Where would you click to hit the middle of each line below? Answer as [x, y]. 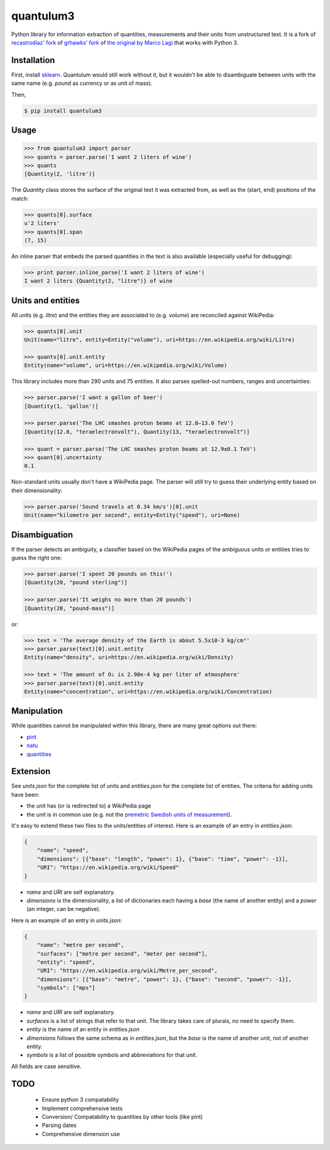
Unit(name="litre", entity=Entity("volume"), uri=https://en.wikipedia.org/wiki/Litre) [159, 340]
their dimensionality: [37, 490]
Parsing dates [59, 1126]
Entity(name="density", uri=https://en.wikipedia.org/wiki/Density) [129, 658]
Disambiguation [42, 535]
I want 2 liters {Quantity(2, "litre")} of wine [98, 281]
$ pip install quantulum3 [63, 111]
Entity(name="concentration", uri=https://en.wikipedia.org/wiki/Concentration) [148, 691]
